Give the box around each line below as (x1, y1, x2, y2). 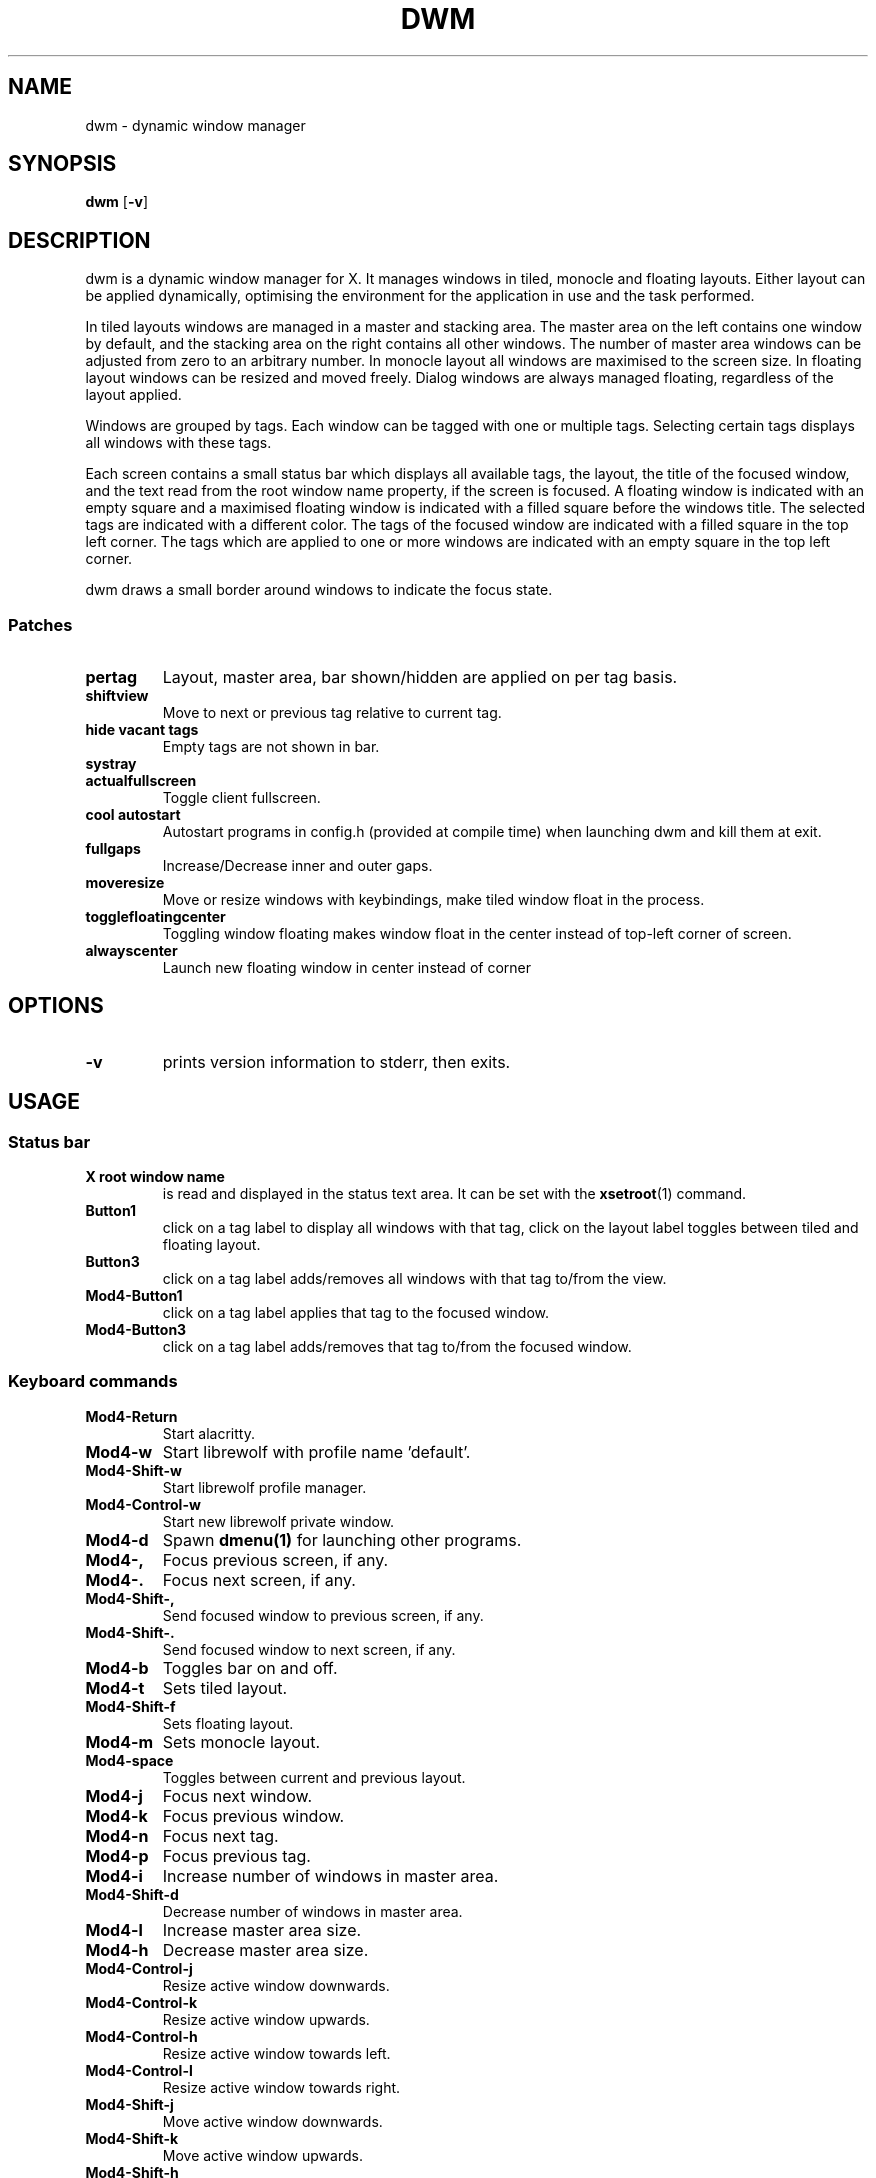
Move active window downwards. (162, 2112, 383, 2130)
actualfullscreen (85, 772, 197, 790)
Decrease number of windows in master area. (162, 1902, 463, 1920)
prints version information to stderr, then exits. (162, 1051, 511, 1072)
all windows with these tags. (85, 434, 272, 452)
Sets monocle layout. (162, 1731, 321, 1752)
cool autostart (85, 806, 181, 824)
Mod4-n (85, 1825, 149, 1846)
